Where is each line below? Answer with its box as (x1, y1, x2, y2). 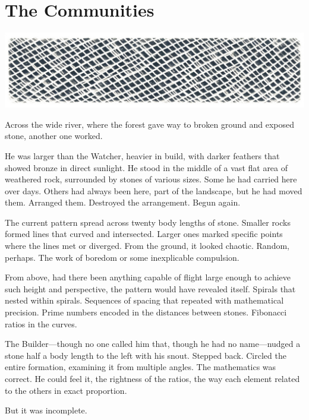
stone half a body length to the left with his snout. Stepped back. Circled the (5, 349, 286, 361)
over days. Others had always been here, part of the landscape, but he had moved (5, 184, 302, 197)
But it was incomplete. (5, 404, 87, 416)
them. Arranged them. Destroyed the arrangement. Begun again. (5, 196, 241, 209)
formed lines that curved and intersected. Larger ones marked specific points (5, 228, 283, 240)
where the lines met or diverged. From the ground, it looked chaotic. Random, (5, 239, 289, 252)
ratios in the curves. (5, 317, 77, 330)
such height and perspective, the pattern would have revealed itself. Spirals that (5, 282, 296, 295)
